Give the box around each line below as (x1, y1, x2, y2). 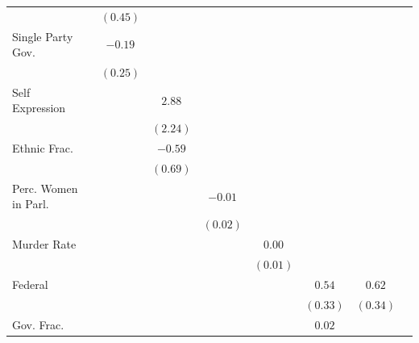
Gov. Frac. (12, 316, 64, 333)
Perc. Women (12, 179, 78, 196)
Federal (12, 275, 48, 292)
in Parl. (12, 195, 49, 212)
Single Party (12, 27, 73, 44)
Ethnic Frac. (12, 140, 73, 157)
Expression (12, 99, 66, 116)
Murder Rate (12, 236, 77, 253)
